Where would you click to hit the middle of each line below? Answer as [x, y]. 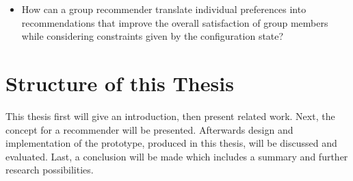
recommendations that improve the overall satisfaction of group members [175, 22]
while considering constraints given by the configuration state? [153, 36]
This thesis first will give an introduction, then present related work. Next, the [170, 116]
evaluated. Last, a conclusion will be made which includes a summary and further [177, 156]
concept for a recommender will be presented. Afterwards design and [149, 129]
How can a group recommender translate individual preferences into [164, 9]
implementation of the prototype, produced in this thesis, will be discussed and [171, 143]
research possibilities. [50, 170]
